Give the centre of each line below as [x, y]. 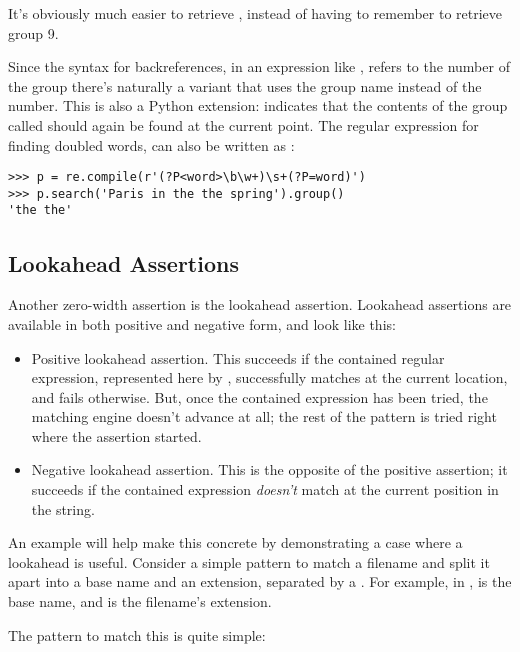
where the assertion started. [116, 435]
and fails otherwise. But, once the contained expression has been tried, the [259, 396]
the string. [63, 508]
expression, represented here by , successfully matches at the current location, [269, 377]
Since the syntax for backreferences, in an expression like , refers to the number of [259, 66]
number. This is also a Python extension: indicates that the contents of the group [258, 105]
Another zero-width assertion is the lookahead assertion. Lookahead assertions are [260, 304]
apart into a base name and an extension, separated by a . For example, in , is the [260, 581]
